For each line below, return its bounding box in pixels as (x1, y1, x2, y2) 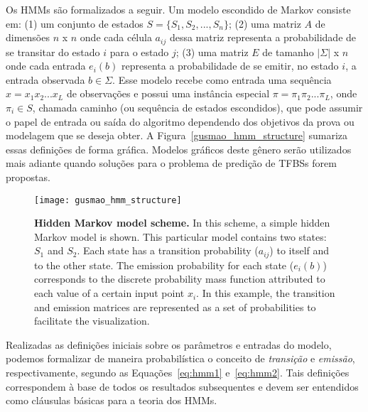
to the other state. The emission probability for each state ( (34, 257, 294, 272)
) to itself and (269, 243, 330, 258)
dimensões (6, 30, 50, 45)
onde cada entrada (6, 58, 86, 73)
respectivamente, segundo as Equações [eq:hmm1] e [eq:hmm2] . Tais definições (6, 365, 350, 380)
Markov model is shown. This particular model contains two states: (34, 229, 327, 244)
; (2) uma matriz (228, 16, 301, 31)
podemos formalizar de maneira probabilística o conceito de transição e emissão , (6, 351, 355, 366)
